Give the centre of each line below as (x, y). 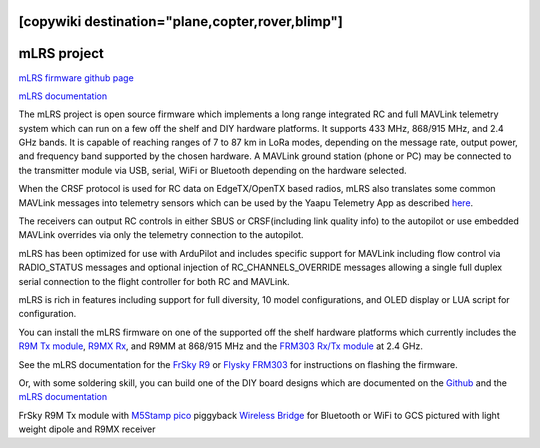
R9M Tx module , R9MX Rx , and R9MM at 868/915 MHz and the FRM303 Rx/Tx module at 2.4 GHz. (221, 346)
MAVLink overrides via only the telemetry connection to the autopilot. (161, 235)
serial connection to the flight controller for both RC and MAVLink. (154, 281)
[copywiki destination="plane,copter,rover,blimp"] (181, 21)
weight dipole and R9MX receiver (87, 429)
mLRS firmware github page (76, 77)
